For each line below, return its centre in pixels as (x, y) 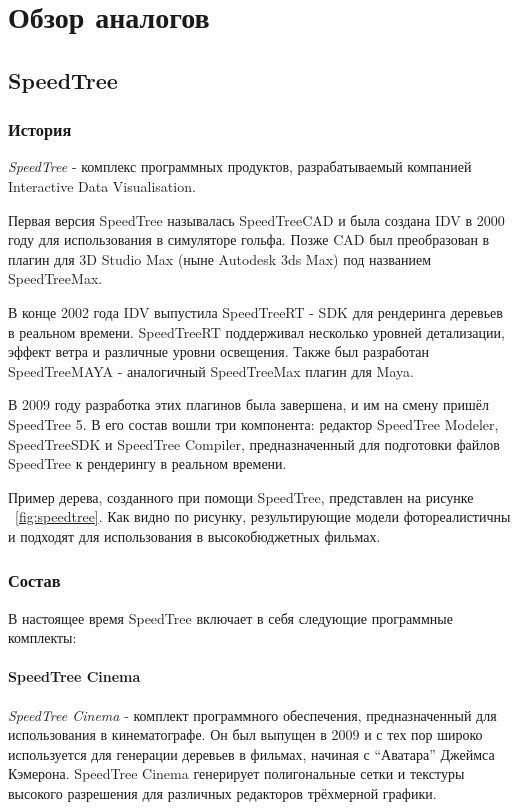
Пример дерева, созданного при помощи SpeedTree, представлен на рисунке (241, 496)
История (40, 129)
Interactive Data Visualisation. (102, 185)
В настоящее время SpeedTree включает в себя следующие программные (230, 617)
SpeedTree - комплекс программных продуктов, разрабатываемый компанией (240, 166)
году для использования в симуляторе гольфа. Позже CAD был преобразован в (249, 239)
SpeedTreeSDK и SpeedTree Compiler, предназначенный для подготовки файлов (254, 443)
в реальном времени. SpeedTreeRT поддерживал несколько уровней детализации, (256, 331)
